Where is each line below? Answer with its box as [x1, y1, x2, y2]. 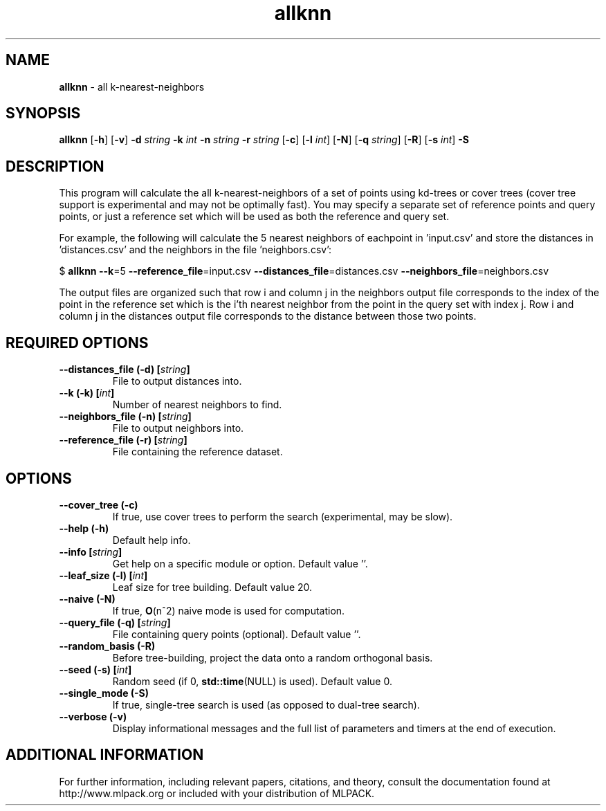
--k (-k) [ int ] [59, 387, 115, 399]
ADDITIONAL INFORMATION [6, 746, 204, 764]
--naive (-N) [59, 592, 116, 605]
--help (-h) [59, 522, 109, 534]
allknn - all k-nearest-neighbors [59, 80, 205, 93]
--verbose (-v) [59, 710, 127, 722]
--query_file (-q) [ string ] [59, 616, 171, 628]
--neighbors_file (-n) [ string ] [59, 410, 192, 423]
